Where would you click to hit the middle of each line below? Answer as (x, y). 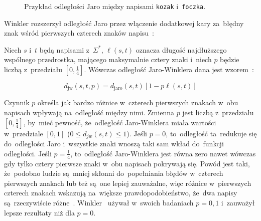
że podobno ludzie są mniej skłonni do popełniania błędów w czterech (114, 173)
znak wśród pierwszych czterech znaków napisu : (79, 33)
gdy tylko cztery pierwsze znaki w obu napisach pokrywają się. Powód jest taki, (127, 163)
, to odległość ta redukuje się (211, 133)
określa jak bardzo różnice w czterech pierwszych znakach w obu (138, 102)
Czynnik (17, 102)
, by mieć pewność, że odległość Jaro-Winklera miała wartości (120, 122)
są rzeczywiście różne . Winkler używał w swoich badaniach (99, 202)
